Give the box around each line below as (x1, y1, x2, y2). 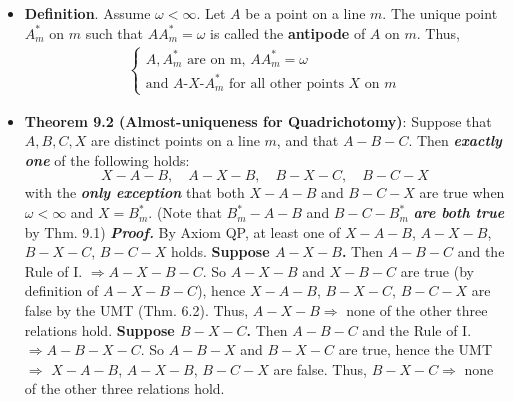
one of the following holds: (24, 149, 190, 170)
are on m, (187, 52, 246, 67)
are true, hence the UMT (338, 339, 492, 360)
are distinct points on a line (90, 130, 260, 151)
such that (85, 22, 144, 43)
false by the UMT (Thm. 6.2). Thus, (24, 300, 249, 321)
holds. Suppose (171, 241, 270, 262)
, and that (276, 130, 339, 151)
